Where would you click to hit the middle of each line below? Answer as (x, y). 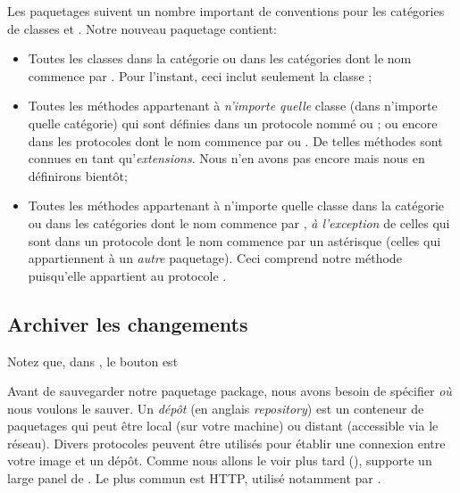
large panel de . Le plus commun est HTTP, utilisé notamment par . (194, 478)
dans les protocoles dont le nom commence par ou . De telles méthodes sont (235, 140)
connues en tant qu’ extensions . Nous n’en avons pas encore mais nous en (226, 158)
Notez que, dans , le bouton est (93, 361)
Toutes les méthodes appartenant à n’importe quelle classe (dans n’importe (233, 106)
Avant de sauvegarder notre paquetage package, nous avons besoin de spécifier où (230, 391)
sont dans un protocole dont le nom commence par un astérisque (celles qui (234, 240)
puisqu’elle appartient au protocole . (127, 275)
